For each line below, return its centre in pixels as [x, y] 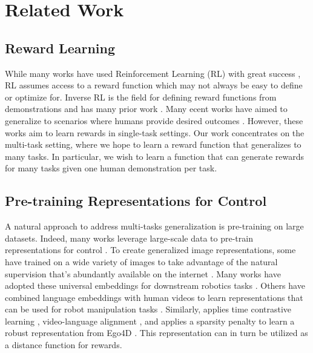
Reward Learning [60, 48]
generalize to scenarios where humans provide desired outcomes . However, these [154, 120]
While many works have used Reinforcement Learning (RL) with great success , [153, 73]
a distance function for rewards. [64, 345]
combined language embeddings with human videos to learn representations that [154, 297]
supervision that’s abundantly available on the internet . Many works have [143, 273]
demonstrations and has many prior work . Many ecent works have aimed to [146, 109]
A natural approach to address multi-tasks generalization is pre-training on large [154, 226]
